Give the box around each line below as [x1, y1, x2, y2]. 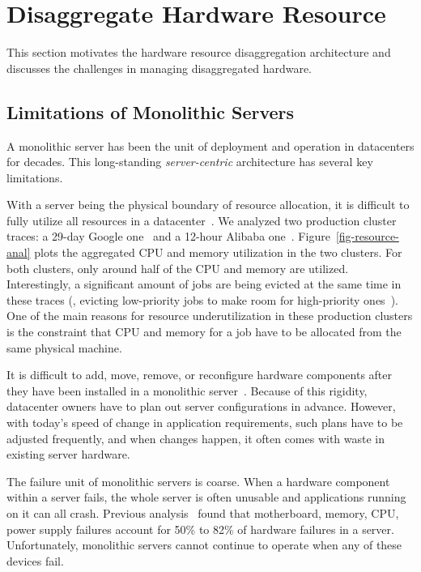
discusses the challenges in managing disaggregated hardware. [6, 59, 313, 76]
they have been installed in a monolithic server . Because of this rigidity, [6, 382, 368, 399]
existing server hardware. [6, 446, 130, 463]
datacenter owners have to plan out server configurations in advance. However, [6, 398, 396, 415]
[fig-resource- [335, 228, 399, 245]
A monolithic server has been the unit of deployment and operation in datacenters [6, 137, 415, 154]
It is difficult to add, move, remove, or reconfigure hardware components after [6, 366, 393, 383]
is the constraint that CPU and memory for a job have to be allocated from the [6, 323, 402, 340]
